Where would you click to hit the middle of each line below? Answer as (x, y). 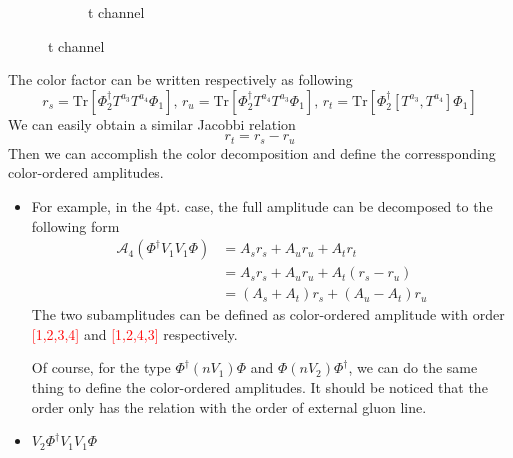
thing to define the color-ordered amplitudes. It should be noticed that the (259, 387)
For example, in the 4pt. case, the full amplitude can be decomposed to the (262, 206)
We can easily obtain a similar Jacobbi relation (152, 123)
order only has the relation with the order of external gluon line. (229, 406)
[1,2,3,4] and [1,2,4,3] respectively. (134, 333)
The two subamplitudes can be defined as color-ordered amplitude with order (268, 314)
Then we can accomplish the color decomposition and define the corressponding (252, 152)
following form (75, 225)
